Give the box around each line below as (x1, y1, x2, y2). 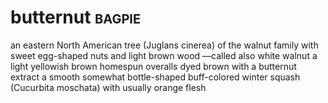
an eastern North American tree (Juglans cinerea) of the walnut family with (10, 39, 319, 51)
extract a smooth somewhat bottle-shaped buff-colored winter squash (10, 71, 301, 83)
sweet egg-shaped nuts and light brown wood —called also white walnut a (10, 49, 318, 61)
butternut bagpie (10, 6, 142, 29)
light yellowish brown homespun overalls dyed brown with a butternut (10, 60, 297, 72)
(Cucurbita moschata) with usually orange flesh (10, 81, 207, 93)
